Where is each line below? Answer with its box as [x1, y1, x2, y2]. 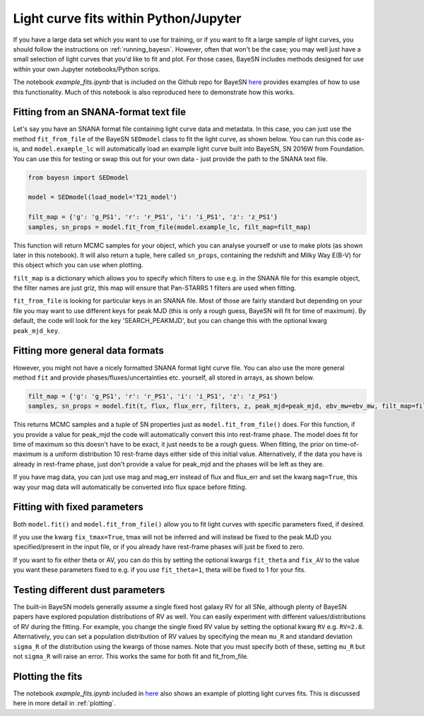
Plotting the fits [13, 670, 83, 682]
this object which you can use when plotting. [13, 261, 144, 269]
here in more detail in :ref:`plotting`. [13, 699, 116, 708]
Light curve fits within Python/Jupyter [13, 11, 242, 26]
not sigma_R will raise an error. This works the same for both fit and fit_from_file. [13, 652, 249, 660]
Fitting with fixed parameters [13, 501, 144, 513]
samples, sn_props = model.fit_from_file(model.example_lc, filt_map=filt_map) [28, 223, 312, 231]
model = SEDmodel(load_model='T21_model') [28, 193, 177, 201]
